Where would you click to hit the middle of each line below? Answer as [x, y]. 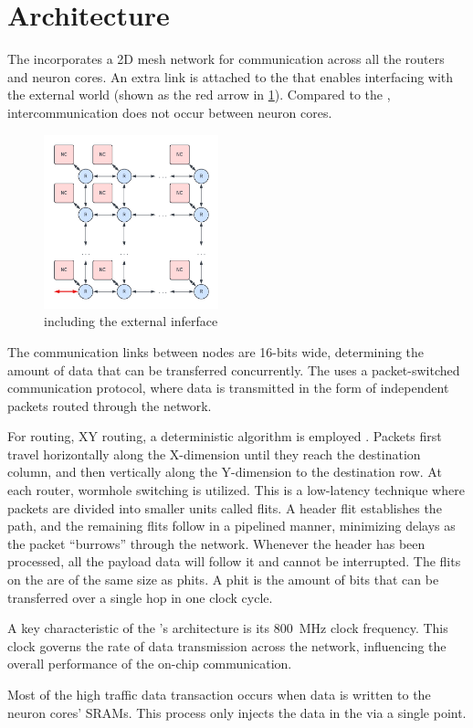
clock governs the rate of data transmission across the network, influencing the [227, 645]
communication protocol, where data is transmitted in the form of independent [228, 388]
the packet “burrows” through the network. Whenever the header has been [216, 543]
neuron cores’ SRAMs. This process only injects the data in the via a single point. [237, 712]
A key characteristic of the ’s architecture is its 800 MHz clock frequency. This [228, 628]
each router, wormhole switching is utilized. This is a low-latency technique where [236, 490]
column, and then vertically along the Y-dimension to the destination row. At [225, 472]
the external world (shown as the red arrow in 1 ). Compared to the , [199, 95]
